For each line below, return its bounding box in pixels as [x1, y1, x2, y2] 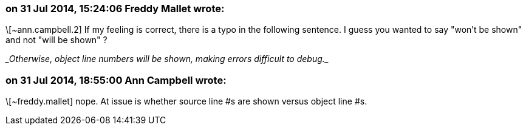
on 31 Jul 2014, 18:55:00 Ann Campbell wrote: [5, 74, 227, 86]
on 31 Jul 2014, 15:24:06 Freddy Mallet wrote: [5, 2, 225, 15]
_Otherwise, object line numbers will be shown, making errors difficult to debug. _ [5, 53, 329, 64]
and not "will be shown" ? [5, 35, 108, 46]
